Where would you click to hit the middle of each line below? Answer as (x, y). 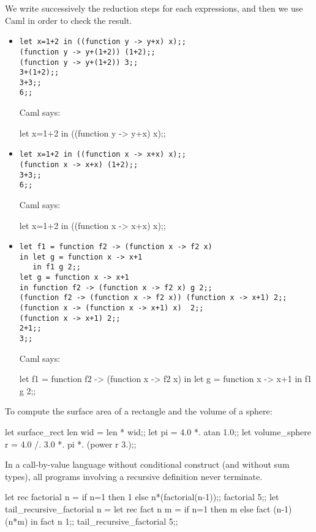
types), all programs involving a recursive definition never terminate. (134, 476)
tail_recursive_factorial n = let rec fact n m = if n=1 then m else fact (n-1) (149, 509)
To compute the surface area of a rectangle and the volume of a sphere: (139, 411)
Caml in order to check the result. (69, 20)
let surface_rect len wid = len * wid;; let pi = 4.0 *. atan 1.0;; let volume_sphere (158, 432)
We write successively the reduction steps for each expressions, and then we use (154, 8)
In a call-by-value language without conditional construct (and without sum (147, 464)
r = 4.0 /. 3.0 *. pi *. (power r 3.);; (71, 444)
